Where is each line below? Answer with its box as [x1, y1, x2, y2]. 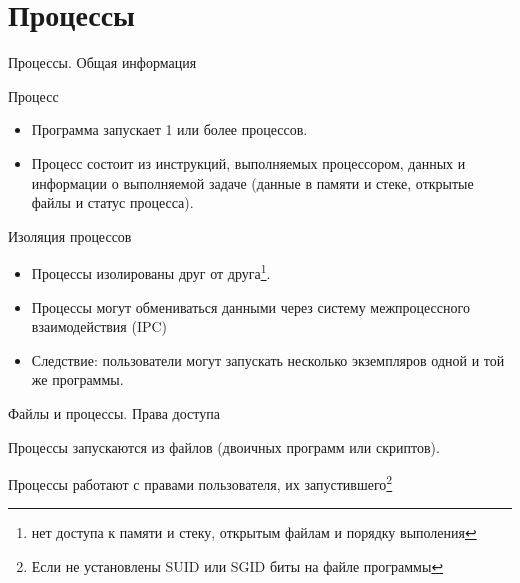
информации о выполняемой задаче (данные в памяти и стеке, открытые [31, 172, 474, 193]
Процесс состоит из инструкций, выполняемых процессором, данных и [31, 152, 466, 173]
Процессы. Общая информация [8, 52, 197, 73]
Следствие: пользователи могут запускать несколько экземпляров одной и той [31, 349, 505, 370]
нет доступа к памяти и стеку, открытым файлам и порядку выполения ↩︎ [31, 522, 477, 543]
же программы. [31, 369, 124, 390]
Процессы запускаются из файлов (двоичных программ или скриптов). [8, 436, 440, 457]
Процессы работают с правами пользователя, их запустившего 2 [8, 471, 393, 494]
